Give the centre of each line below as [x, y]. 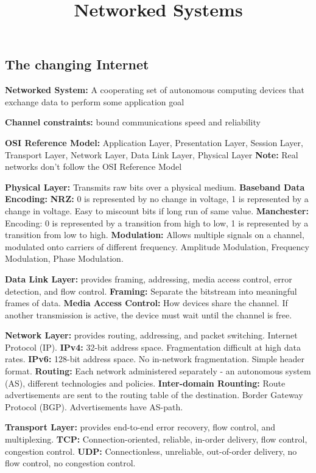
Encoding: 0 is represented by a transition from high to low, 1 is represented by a [157, 222]
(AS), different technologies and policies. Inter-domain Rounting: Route [145, 383]
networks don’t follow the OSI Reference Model [93, 166]
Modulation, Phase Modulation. [64, 258]
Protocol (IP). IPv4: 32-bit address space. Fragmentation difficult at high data [153, 347]
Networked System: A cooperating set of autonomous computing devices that [155, 90]
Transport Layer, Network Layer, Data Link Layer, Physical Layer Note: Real [152, 154]
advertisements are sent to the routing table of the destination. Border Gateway [154, 395]
